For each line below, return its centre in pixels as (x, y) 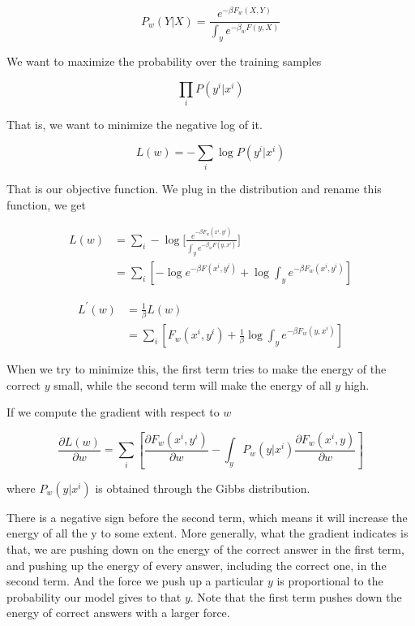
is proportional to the (330, 581)
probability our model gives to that (94, 596)
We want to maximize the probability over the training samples (164, 61)
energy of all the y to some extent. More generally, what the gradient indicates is (207, 533)
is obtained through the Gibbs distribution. (203, 488)
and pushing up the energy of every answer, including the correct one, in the (197, 565)
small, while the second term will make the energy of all (193, 384)
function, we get (46, 204)
